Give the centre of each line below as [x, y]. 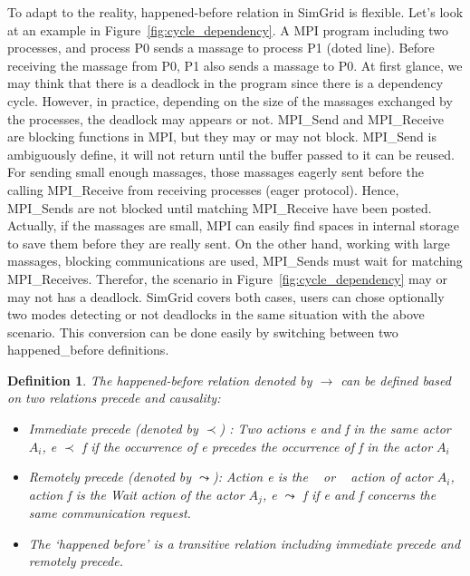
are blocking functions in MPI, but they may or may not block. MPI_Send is [222, 137]
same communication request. [110, 513]
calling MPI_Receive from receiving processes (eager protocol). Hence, [203, 189]
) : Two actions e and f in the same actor [335, 429]
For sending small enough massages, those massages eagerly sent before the [216, 172]
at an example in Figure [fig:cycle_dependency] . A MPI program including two [228, 29]
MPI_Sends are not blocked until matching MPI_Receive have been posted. [220, 207]
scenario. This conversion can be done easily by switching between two [203, 332]
